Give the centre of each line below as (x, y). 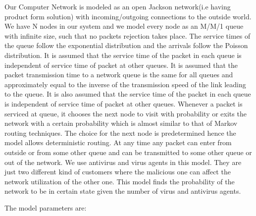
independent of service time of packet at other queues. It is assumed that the (121, 65)
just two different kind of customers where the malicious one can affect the (118, 172)
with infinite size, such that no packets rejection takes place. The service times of (128, 35)
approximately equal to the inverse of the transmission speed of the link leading (125, 84)
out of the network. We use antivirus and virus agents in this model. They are (123, 162)
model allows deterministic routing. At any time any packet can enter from (118, 142)
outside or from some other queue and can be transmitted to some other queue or (128, 152)
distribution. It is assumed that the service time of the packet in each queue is (123, 55)
